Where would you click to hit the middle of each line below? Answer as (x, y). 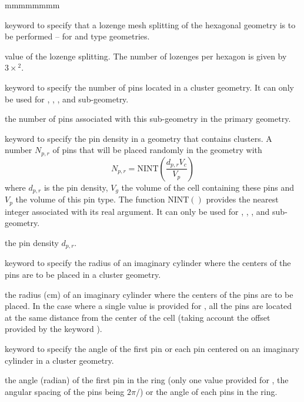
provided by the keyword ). (54, 329)
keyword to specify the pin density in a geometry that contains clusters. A (138, 138)
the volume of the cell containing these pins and (208, 187)
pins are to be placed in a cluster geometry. (83, 274)
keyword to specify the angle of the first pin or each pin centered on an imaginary (152, 348)
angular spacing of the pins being (65, 391)
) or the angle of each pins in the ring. (208, 391)
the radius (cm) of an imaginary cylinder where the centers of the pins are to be (149, 294)
